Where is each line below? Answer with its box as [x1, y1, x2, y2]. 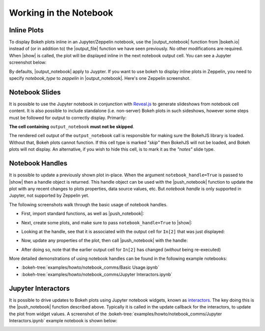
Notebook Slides [9, 88, 61, 96]
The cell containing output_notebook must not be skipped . [9, 124, 134, 130]
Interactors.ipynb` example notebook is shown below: [9, 317, 118, 323]
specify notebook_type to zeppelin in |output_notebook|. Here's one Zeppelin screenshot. [9, 75, 191, 81]
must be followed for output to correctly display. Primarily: [9, 115, 127, 120]
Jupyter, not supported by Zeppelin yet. [9, 192, 89, 198]
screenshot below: [9, 59, 47, 66]
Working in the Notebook [9, 7, 113, 18]
